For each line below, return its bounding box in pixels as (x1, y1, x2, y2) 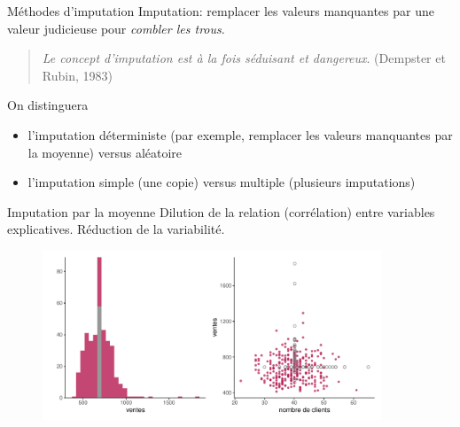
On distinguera (7, 96, 89, 114)
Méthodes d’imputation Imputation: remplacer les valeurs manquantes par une (7, 2, 434, 19)
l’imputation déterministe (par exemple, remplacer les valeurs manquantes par (27, 125, 453, 144)
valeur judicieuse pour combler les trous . (7, 19, 225, 37)
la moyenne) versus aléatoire (27, 143, 183, 161)
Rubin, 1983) (42, 66, 113, 84)
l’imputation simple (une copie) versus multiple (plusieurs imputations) (27, 173, 416, 191)
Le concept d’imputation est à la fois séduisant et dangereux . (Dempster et (42, 49, 446, 67)
